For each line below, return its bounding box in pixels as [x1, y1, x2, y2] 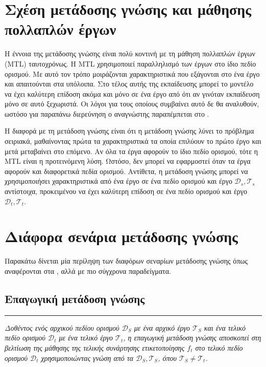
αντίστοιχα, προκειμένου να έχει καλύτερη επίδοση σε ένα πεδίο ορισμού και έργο [5, 186, 248, 197]
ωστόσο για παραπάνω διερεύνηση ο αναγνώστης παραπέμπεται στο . [5, 108, 209, 119]
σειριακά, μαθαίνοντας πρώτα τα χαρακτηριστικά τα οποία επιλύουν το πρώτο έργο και [5, 136, 261, 146]
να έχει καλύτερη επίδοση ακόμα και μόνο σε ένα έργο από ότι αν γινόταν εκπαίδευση [5, 88, 260, 99]
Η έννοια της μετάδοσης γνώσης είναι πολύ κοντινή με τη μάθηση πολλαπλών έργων [5, 48, 255, 59]
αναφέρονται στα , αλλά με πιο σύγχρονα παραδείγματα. [5, 265, 171, 276]
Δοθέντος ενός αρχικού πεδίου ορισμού [5, 322, 119, 333]
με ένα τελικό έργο [59, 332, 113, 343]
